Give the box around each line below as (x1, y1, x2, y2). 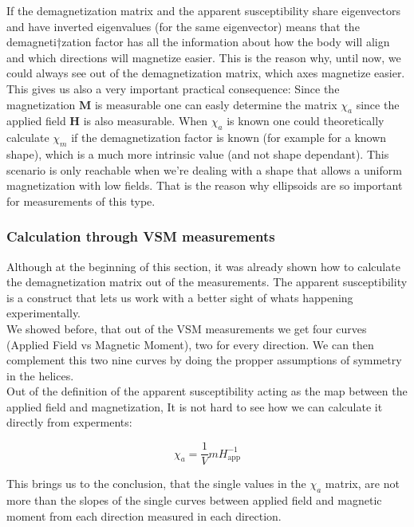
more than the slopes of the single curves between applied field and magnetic (6, 491, 382, 508)
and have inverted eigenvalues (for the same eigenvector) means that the (6, 18, 360, 34)
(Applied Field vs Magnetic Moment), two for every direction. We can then (6, 336, 374, 352)
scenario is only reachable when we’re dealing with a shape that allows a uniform (6, 161, 402, 178)
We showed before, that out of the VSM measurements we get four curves (6, 320, 367, 336)
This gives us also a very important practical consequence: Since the (6, 80, 340, 96)
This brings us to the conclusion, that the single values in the (6, 475, 306, 492)
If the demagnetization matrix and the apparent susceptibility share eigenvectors (6, 2, 400, 18)
